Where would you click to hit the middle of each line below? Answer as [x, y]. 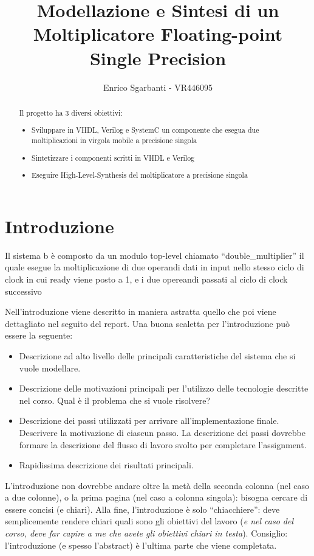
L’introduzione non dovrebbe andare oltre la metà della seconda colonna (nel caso [157, 485]
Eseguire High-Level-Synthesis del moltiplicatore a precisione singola [140, 175]
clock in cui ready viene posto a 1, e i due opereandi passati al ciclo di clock [146, 279]
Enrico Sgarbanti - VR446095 [158, 87]
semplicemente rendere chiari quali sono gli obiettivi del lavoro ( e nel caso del [149, 521]
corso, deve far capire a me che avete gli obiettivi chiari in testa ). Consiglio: [146, 533]
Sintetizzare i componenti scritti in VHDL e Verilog [113, 157]
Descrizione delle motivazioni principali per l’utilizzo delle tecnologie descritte [164, 388]
